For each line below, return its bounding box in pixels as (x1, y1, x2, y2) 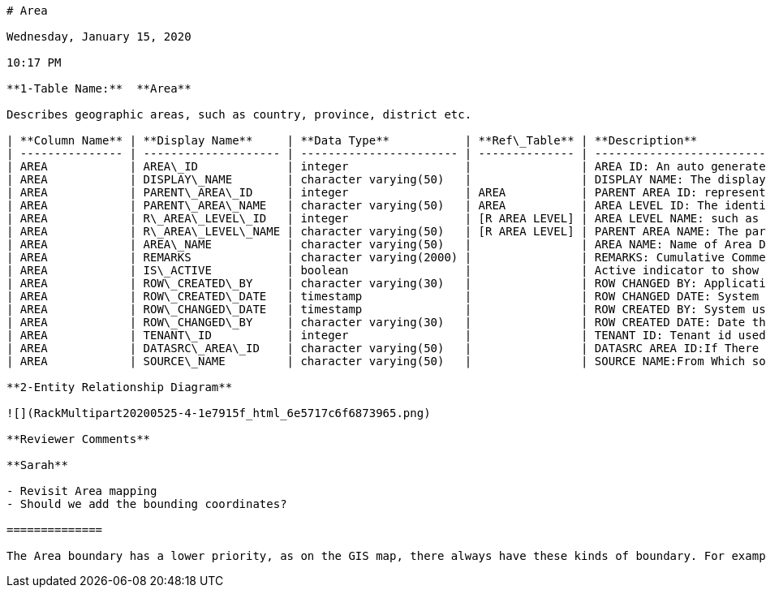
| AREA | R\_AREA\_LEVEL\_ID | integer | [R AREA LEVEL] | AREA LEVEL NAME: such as (6, 212, 760, 225)
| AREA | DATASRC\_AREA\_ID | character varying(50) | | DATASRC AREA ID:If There (6, 342, 760, 355)
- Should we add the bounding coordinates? (6, 497, 287, 510)
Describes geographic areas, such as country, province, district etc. (6, 108, 472, 121)
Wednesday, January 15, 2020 (6, 30, 191, 43)
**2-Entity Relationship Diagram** (6, 381, 233, 394)
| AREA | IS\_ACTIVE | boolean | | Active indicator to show (6, 264, 760, 277)
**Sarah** (6, 458, 68, 471)
